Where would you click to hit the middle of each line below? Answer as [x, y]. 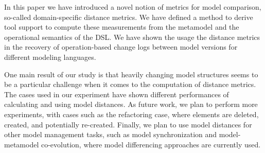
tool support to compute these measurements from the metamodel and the [122, 27]
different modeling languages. [50, 57]
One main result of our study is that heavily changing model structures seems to [131, 74]
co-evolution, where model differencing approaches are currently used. [151, 144]
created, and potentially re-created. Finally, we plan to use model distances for [128, 124]
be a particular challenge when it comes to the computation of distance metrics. [130, 84]
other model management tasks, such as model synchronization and [111, 134]
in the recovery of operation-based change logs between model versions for [121, 47]
